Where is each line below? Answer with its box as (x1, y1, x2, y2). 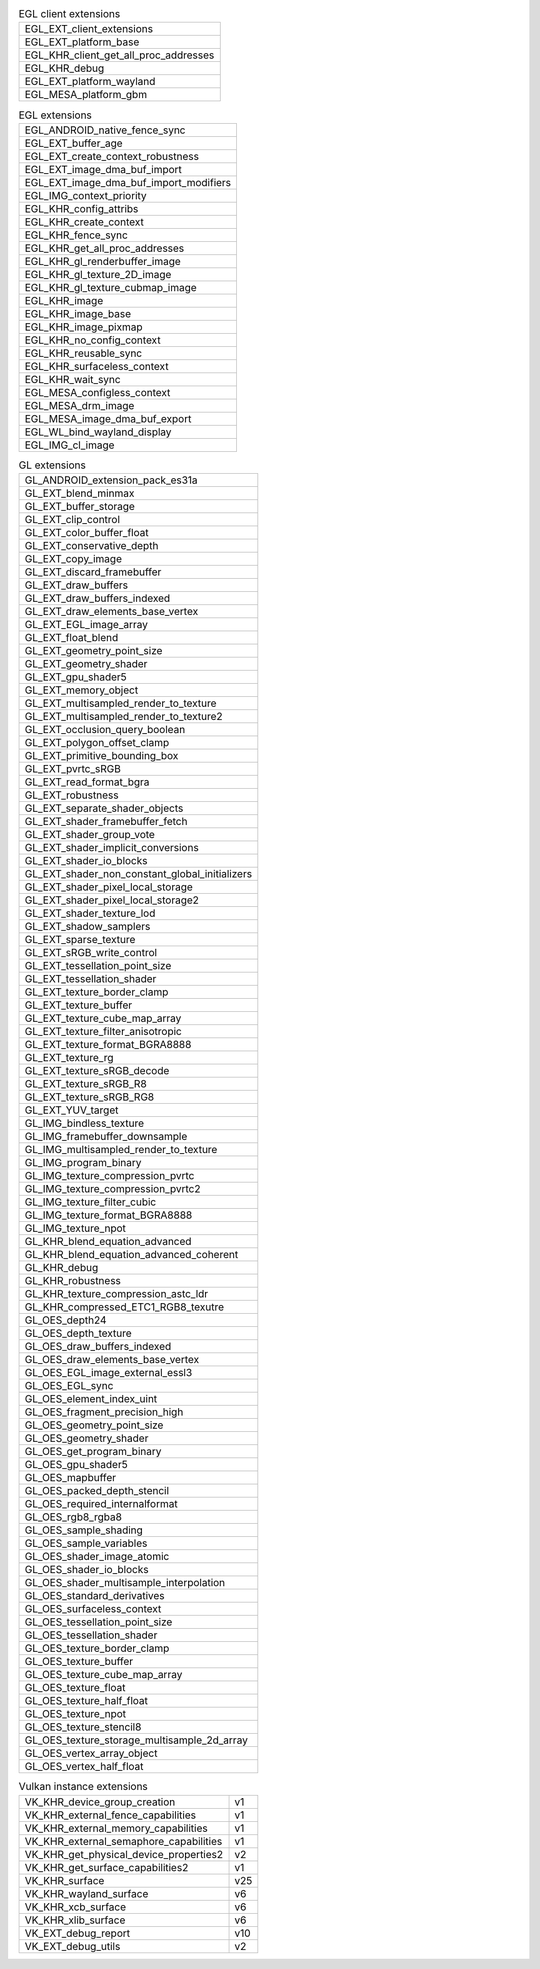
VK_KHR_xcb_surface (24, 1900, 127, 1914)
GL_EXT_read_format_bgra (24, 775, 150, 789)
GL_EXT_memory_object (24, 683, 139, 697)
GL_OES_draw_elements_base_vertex (24, 1353, 200, 1367)
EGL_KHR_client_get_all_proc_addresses (24, 48, 215, 62)
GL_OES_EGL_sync (24, 1379, 114, 1393)
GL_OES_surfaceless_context (24, 1602, 162, 1616)
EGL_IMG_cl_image (24, 438, 115, 452)
